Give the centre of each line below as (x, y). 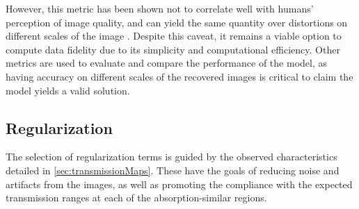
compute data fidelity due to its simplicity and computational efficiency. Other (173, 49)
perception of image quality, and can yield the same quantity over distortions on (177, 22)
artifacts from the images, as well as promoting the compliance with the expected (179, 184)
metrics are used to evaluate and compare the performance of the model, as (166, 63)
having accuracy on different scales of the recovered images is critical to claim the (179, 76)
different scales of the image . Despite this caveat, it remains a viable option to (174, 36)
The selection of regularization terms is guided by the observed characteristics (171, 157)
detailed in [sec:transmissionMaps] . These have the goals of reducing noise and (173, 170)
